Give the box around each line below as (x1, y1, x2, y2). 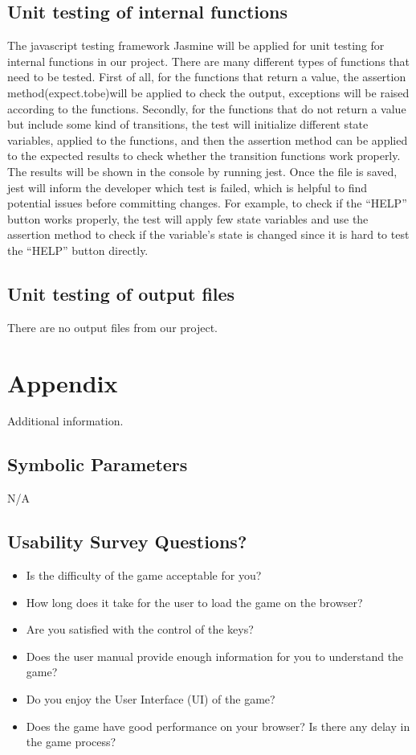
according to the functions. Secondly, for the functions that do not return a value (7, 100, 406, 117)
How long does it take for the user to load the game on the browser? (26, 593, 363, 610)
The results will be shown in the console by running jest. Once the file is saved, (7, 162, 398, 179)
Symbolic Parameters (7, 452, 188, 477)
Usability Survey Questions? (7, 529, 247, 554)
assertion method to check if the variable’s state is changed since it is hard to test (7, 226, 410, 243)
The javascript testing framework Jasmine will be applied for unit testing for (7, 37, 385, 54)
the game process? (26, 733, 116, 750)
